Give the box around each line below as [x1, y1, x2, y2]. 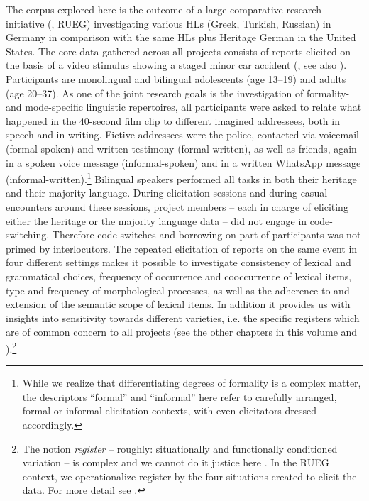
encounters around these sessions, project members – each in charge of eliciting [6, 199, 348, 214]
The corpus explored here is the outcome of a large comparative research [6, 2, 321, 16]
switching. [6, 227, 50, 242]
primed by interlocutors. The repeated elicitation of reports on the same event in [6, 241, 358, 255]
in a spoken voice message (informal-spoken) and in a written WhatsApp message [6, 155, 361, 170]
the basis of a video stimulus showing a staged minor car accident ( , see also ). [6, 57, 347, 72]
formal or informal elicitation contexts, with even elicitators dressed [22, 403, 317, 418]
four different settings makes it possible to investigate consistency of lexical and [6, 255, 351, 270]
